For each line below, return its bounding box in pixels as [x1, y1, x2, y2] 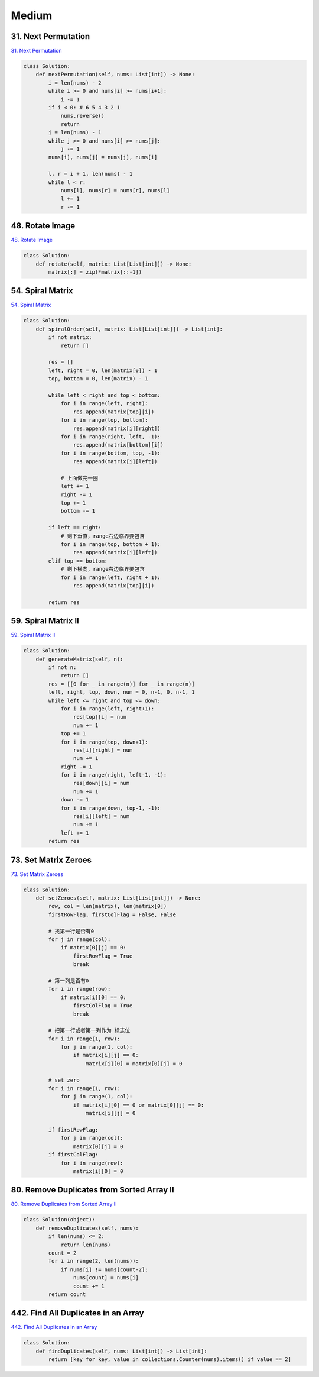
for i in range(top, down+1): [60, 738, 148, 745]
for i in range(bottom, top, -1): [60, 450, 161, 457]
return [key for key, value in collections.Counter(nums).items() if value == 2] [48, 1356, 292, 1363]
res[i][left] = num [73, 813, 130, 820]
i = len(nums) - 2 [48, 79, 102, 86]
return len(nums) [60, 1241, 111, 1248]
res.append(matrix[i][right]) [73, 425, 161, 432]
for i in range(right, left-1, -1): [60, 772, 167, 778]
